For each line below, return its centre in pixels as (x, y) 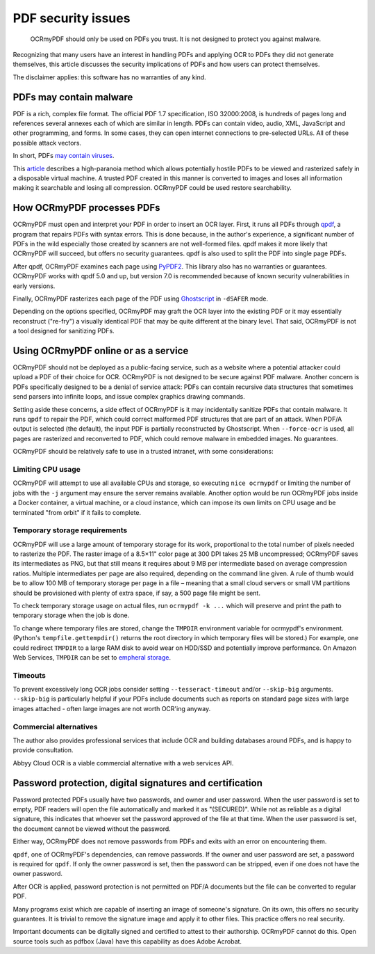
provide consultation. (43, 750)
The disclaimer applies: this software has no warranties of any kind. (109, 77)
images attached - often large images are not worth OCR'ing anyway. (112, 708)
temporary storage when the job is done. (71, 615)
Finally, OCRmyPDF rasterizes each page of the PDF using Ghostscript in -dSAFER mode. (141, 299)
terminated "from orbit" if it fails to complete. (77, 512)
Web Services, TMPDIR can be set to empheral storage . (92, 657)
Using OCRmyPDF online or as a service (101, 350)
